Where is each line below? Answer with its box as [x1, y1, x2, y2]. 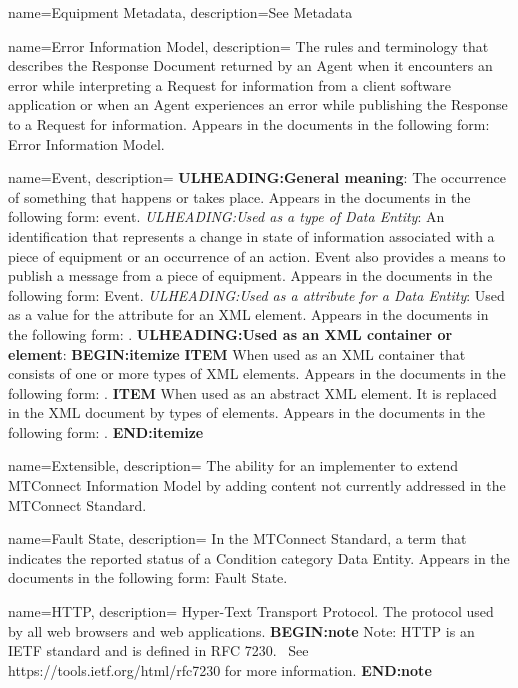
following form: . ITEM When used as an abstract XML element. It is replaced [8, 382, 497, 403]
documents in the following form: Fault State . [8, 567, 288, 588]
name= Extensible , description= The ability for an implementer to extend [8, 455, 459, 476]
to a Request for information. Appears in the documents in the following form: [8, 113, 490, 134]
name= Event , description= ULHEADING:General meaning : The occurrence [8, 167, 506, 188]
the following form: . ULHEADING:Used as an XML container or [8, 323, 453, 344]
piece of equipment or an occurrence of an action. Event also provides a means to [8, 245, 506, 266]
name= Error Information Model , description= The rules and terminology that [8, 35, 489, 56]
